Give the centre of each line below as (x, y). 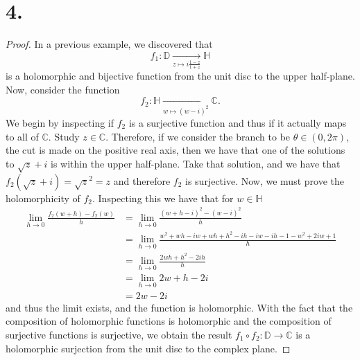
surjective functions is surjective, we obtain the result (119, 334)
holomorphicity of (43, 198)
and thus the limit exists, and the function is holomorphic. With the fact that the (179, 307)
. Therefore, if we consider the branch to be (198, 136)
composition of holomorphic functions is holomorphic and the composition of (169, 321)
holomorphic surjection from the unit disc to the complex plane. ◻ (148, 348)
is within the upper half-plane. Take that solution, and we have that (196, 163)
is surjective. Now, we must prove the (265, 180)
